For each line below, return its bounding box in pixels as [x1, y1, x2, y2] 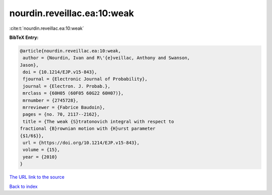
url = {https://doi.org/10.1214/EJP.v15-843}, [23, 140, 140, 145]
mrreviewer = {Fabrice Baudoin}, [23, 105, 105, 111]
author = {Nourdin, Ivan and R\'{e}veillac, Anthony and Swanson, [23, 55, 190, 61]
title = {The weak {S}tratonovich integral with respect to [23, 119, 174, 124]
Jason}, [20, 62, 39, 68]
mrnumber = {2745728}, [23, 97, 79, 103]
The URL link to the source [9, 174, 65, 180]
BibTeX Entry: [9, 34, 39, 40]
